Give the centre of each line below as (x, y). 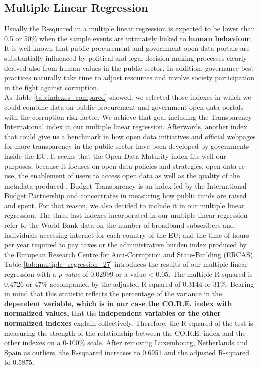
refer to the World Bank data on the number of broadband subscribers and (119, 225)
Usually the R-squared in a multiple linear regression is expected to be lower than (130, 28)
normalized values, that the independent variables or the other (112, 313)
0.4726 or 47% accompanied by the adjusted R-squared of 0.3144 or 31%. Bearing (129, 284)
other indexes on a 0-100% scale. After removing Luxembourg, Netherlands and (126, 343)
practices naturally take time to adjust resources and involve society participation (129, 77)
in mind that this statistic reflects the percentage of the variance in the (113, 294)
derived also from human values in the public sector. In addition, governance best (129, 67)
